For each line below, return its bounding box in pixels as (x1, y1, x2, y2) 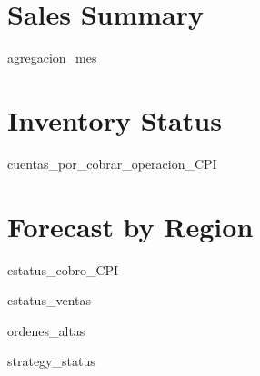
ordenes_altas (7, 321, 85, 340)
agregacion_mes (7, 48, 97, 67)
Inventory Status (7, 101, 222, 138)
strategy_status (7, 351, 95, 371)
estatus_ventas (7, 291, 91, 310)
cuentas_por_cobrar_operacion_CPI (7, 153, 217, 173)
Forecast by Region (7, 207, 254, 244)
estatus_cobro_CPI (7, 260, 119, 279)
